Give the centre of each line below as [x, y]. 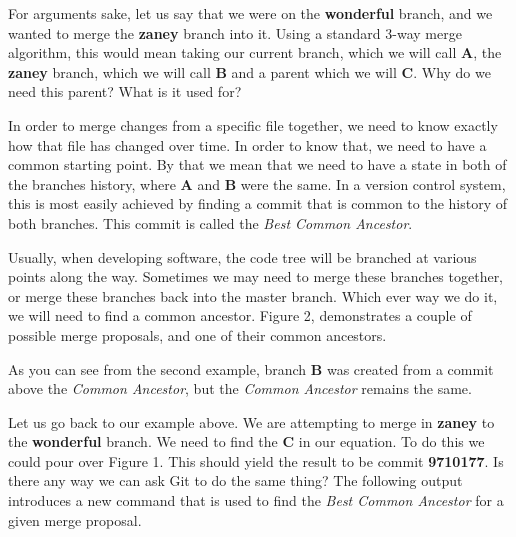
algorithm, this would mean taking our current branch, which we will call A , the [255, 52]
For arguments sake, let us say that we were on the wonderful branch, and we [250, 13]
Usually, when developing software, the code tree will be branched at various [242, 256]
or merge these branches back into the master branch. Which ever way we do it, [253, 295]
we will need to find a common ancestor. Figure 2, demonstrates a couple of [240, 315]
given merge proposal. [75, 519]
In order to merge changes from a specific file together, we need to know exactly [253, 124]
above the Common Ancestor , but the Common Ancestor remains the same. [240, 388]
